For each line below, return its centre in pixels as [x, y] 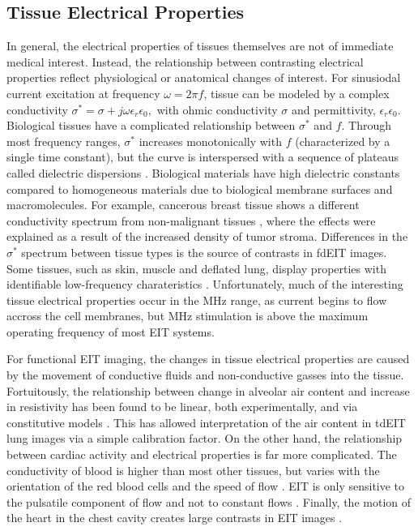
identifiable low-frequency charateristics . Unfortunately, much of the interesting [205, 284]
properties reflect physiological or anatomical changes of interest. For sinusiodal [204, 77]
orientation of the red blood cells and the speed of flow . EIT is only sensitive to [206, 486]
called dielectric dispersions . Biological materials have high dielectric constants [203, 172]
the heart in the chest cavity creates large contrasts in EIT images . [175, 518]
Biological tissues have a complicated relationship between [151, 125]
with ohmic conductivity [217, 109]
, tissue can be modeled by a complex [296, 93]
